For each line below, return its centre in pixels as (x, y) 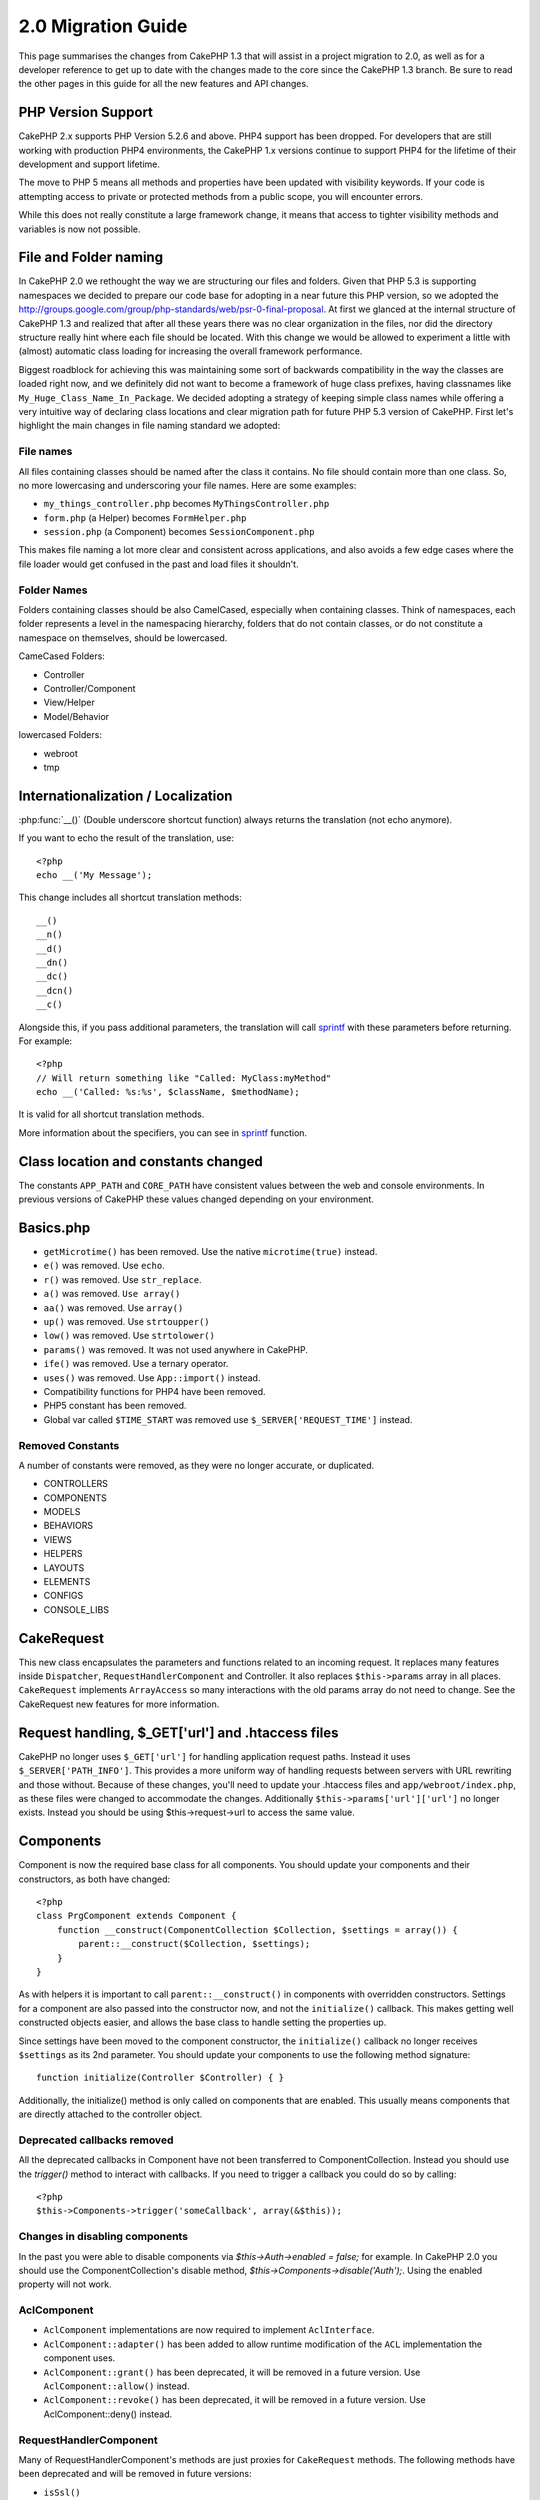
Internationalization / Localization (125, 795)
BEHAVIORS (68, 1526)
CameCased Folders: (61, 656)
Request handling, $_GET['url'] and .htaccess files (178, 1732)
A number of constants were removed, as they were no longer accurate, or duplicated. (196, 1465)
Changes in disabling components (103, 2237)
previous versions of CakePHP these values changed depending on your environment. (196, 1199)
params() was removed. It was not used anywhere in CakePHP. (176, 1349)
